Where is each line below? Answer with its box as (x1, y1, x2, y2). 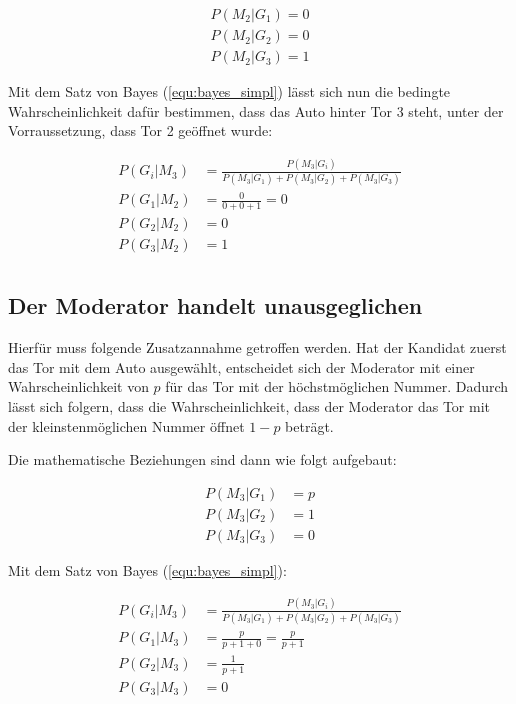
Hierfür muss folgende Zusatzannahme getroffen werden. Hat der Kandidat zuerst (8, 337, 507, 358)
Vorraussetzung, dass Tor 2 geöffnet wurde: (8, 120, 273, 141)
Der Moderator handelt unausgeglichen (8, 290, 423, 321)
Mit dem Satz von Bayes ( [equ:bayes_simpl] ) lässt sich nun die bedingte (8, 81, 451, 102)
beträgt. (285, 415, 334, 436)
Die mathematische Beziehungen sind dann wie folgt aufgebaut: (8, 449, 397, 470)
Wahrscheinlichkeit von (8, 376, 149, 397)
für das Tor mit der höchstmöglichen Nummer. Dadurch (165, 376, 509, 397)
